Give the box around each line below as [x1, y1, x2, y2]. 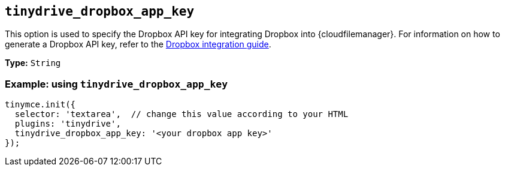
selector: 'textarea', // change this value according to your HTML [14, 109, 349, 119]
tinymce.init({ [5, 100, 76, 110]
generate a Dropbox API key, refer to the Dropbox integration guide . [5, 39, 271, 50]
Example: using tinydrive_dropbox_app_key [5, 77, 228, 90]
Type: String [5, 58, 61, 68]
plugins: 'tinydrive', [14, 119, 121, 129]
